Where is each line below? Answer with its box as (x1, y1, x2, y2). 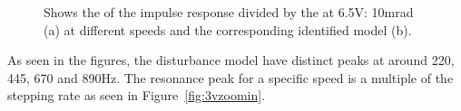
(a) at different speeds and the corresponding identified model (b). (44, 20, 412, 39)
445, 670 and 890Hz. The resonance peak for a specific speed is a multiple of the (7, 68, 454, 87)
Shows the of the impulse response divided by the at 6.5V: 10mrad (44, 3, 414, 21)
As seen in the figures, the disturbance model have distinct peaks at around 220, (7, 51, 455, 69)
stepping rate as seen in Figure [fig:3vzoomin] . (7, 86, 266, 105)
